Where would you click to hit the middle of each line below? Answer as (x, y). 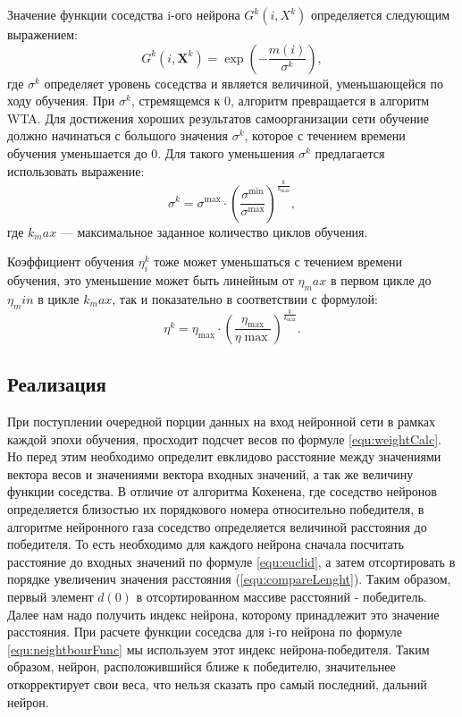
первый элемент (50, 596)
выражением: (42, 34)
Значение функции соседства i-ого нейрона (124, 14)
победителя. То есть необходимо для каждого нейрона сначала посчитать (206, 544)
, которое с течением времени (325, 135)
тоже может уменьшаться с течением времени (278, 261)
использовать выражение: (76, 170)
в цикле (59, 298)
